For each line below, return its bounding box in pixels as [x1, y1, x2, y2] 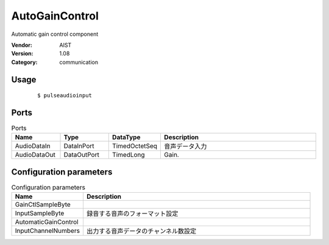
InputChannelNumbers [15, 227, 80, 235]
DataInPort [63, 142, 94, 150]
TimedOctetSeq [111, 142, 158, 150]
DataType [111, 133, 141, 142]
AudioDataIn [15, 142, 51, 150]
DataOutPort [63, 151, 100, 159]
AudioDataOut [15, 151, 56, 159]
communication [59, 58, 99, 66]
